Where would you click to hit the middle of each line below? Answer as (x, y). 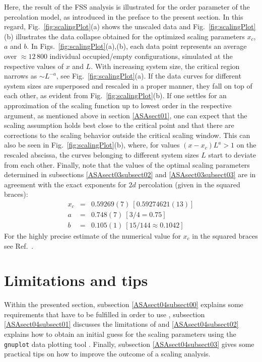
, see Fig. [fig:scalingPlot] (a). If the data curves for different (149, 76)
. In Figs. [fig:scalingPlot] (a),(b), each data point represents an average (137, 46)
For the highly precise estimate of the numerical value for (92, 235)
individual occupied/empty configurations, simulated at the (141, 56)
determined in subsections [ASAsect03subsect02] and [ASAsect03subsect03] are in (130, 174)
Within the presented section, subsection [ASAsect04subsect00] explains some (124, 304)
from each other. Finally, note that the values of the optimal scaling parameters (127, 164)
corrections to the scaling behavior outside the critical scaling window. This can (127, 135)
